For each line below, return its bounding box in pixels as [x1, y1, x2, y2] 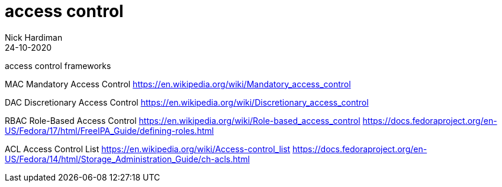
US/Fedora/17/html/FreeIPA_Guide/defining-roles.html [5, 125, 214, 136]
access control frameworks [5, 60, 111, 71]
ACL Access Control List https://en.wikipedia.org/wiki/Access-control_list [5, 143, 291, 154]
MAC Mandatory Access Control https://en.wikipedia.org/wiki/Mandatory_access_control [5, 78, 351, 89]
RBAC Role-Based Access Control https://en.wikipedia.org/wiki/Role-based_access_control [5, 115, 361, 126]
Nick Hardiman [5, 32, 63, 42]
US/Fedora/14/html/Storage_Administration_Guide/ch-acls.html [5, 153, 250, 164]
